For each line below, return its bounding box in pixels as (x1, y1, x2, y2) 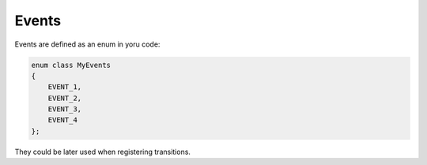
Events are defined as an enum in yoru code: (14, 39, 161, 49)
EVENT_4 (47, 115, 78, 125)
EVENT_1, (47, 83, 82, 92)
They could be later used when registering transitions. (14, 147, 191, 156)
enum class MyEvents (31, 60, 111, 69)
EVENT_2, (47, 93, 82, 103)
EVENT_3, (47, 105, 82, 114)
